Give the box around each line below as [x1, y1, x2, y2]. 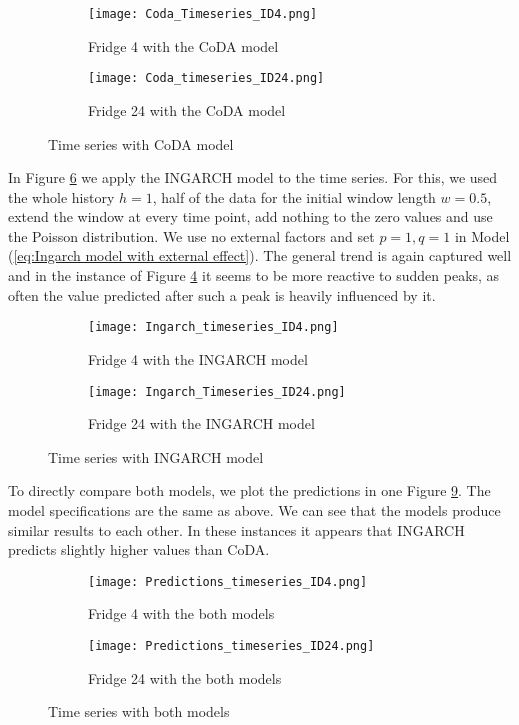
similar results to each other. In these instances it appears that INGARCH [8, 519, 465, 540]
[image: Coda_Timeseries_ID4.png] [88, 7, 318, 21]
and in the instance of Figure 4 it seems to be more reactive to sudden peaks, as [8, 265, 500, 286]
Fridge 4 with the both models [88, 603, 275, 624]
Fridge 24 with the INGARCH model [88, 413, 315, 434]
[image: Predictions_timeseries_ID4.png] [88, 574, 368, 589]
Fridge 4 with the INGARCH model [88, 348, 308, 369]
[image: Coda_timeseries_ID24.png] [88, 71, 325, 86]
